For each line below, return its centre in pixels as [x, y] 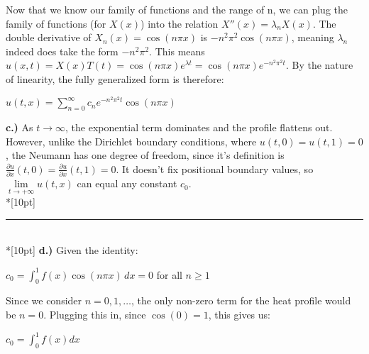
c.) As [20, 127]
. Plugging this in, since [95, 314]
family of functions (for [56, 23]
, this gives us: [239, 314]
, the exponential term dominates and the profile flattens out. [199, 127]
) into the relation [180, 23]
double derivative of [49, 37]
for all [169, 274]
